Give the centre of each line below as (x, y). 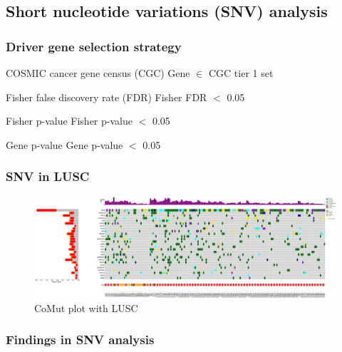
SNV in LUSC (48, 176)
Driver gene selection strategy (94, 46)
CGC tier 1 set (241, 73)
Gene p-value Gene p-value (64, 144)
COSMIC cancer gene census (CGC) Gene (98, 73)
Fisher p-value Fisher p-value (69, 121)
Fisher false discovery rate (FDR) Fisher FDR (107, 97)
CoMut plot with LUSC (86, 307)
